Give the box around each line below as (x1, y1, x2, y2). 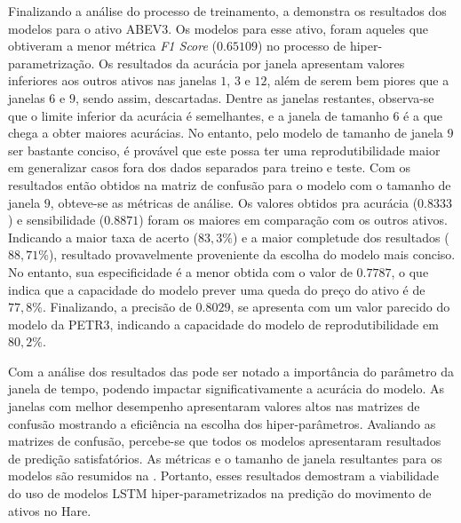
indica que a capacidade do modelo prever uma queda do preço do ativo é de (8, 280, 425, 298)
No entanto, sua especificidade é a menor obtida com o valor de (8, 262, 353, 281)
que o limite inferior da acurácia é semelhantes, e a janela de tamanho (8, 106, 389, 124)
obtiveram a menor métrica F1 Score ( (8, 36, 218, 55)
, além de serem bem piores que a (266, 71, 449, 90)
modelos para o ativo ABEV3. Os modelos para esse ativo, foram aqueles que (8, 19, 429, 37)
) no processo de (257, 36, 346, 55)
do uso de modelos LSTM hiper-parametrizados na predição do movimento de (8, 484, 432, 503)
